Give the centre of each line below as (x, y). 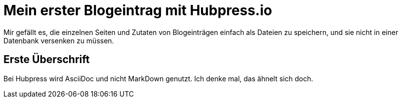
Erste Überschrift (47, 60)
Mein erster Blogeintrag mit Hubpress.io (138, 10)
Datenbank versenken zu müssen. (59, 40)
